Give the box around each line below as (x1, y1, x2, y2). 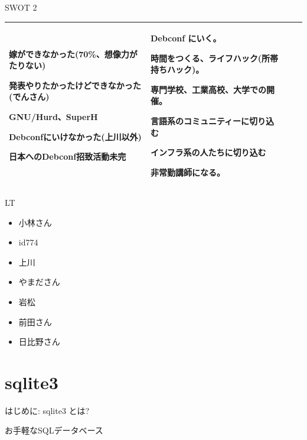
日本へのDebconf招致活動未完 (9, 150, 126, 163)
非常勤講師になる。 (150, 166, 225, 178)
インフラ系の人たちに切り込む (150, 146, 266, 158)
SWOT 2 (5, 1, 37, 13)
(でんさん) (9, 90, 50, 103)
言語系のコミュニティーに (150, 115, 250, 127)
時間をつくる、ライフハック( (150, 51, 262, 64)
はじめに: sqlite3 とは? (5, 404, 90, 416)
